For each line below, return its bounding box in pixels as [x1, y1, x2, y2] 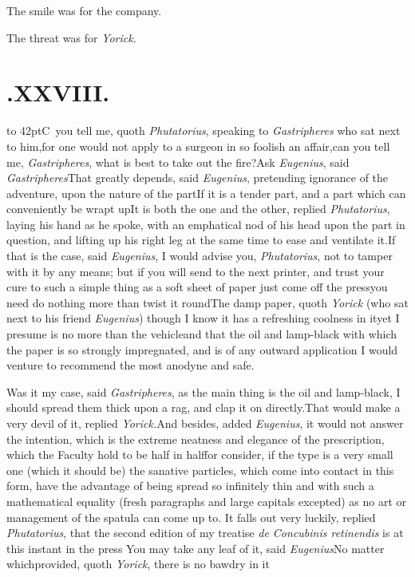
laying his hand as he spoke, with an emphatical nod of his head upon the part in [6, 215, 405, 232]
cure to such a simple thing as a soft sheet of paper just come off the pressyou [6, 279, 388, 295]
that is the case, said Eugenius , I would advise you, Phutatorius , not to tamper [6, 247, 393, 264]
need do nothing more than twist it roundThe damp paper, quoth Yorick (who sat [6, 294, 409, 310]
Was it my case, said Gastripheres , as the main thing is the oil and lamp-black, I [6, 383, 401, 400]
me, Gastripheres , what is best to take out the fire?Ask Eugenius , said [6, 153, 350, 170]
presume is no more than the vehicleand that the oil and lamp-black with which [6, 326, 397, 342]
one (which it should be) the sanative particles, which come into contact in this [6, 461, 394, 478]
